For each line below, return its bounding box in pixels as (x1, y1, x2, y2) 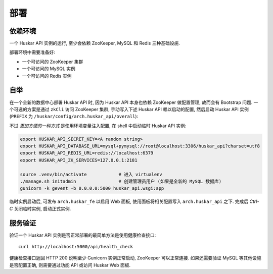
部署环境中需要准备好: (9, 49, 56, 56)
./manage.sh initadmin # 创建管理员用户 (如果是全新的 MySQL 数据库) (20, 179, 222, 184)
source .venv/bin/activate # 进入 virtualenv (20, 172, 163, 177)
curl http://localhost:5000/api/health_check (18, 244, 133, 250)
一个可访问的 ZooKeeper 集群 (22, 59, 83, 65)
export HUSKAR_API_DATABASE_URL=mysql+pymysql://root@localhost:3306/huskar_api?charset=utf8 (20, 143, 260, 149)
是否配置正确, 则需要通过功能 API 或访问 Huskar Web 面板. (9, 262, 131, 268)
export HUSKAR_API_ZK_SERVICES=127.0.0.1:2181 (20, 157, 138, 163)
